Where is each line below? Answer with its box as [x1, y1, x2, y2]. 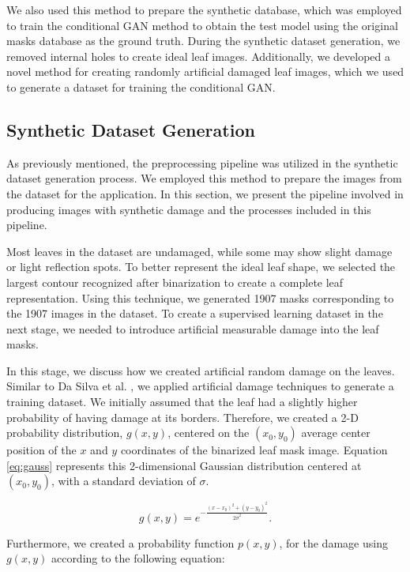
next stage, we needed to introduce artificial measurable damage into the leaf [6, 320, 379, 337]
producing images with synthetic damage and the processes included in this [6, 201, 371, 217]
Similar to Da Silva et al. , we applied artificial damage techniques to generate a [6, 378, 394, 394]
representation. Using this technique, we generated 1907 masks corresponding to [6, 289, 394, 306]
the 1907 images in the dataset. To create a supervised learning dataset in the [6, 305, 383, 322]
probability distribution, [6, 424, 123, 441]
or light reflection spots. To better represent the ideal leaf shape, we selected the [6, 258, 396, 275]
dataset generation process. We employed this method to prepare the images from [6, 170, 402, 186]
